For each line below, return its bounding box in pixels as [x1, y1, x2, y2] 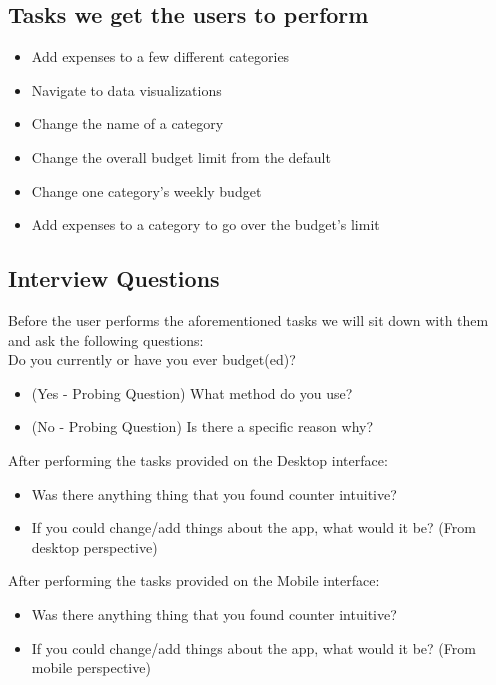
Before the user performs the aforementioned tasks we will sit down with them [8, 309, 489, 330]
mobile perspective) [31, 657, 151, 678]
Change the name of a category [31, 113, 224, 134]
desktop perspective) [31, 536, 158, 557]
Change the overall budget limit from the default [31, 146, 331, 167]
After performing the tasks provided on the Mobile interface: [8, 570, 380, 591]
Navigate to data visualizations [31, 79, 222, 100]
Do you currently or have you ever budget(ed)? [8, 349, 296, 370]
